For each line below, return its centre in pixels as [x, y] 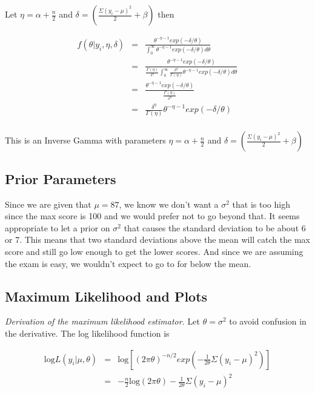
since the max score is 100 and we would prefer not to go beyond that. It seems [152, 216]
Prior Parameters [61, 178]
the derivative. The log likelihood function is [87, 333]
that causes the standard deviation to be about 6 [215, 227]
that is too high [261, 204]
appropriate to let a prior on [58, 227]
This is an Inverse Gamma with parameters [85, 140]
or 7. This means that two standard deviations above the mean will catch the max [157, 239]
